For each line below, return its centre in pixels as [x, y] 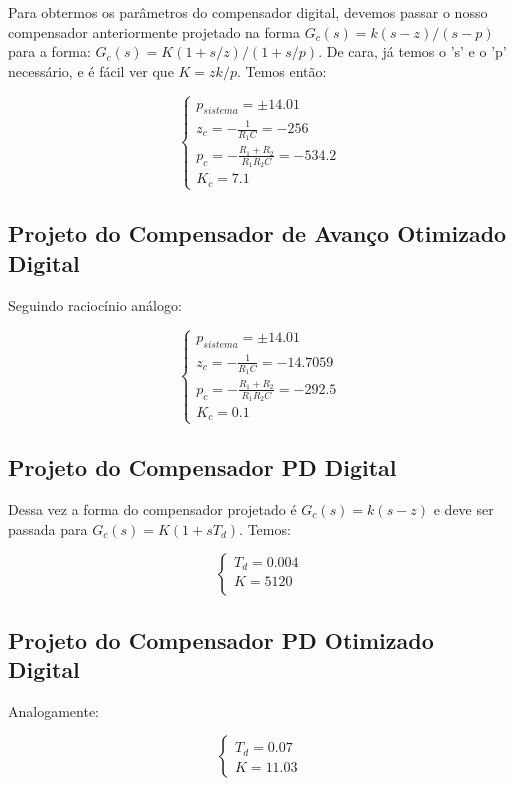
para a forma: [49, 51]
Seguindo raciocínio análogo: [95, 304]
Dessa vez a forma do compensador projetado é [152, 508]
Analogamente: [53, 710]
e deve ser [463, 508]
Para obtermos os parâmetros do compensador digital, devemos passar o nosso [248, 12]
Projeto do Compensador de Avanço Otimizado [257, 233]
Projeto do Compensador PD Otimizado [221, 639]
